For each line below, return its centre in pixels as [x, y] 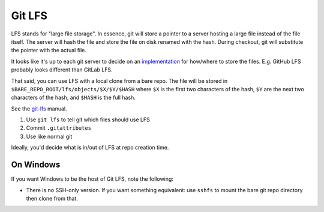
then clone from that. [52, 198]
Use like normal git [49, 136]
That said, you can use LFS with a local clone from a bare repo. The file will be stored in [119, 80]
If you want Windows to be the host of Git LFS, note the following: [92, 179]
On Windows [36, 165]
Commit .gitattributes [59, 128]
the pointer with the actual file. [49, 50]
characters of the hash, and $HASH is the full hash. [73, 98]
